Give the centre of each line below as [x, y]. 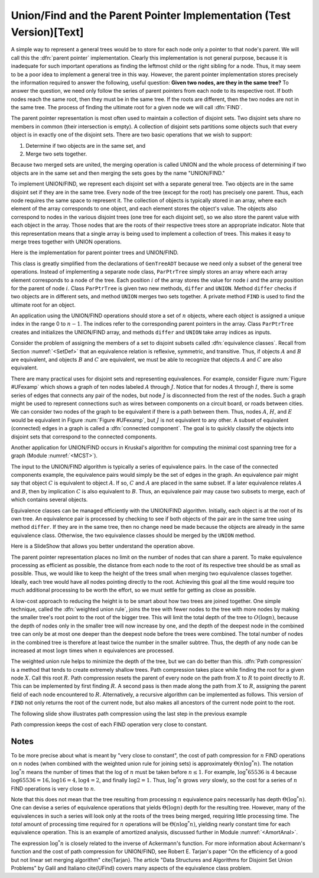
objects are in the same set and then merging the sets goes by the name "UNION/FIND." [118, 173]
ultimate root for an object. [43, 305]
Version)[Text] [47, 32]
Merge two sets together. [56, 154]
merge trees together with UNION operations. [66, 242]
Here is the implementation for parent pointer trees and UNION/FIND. [95, 253]
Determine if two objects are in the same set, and [86, 145]
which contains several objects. [49, 500]
